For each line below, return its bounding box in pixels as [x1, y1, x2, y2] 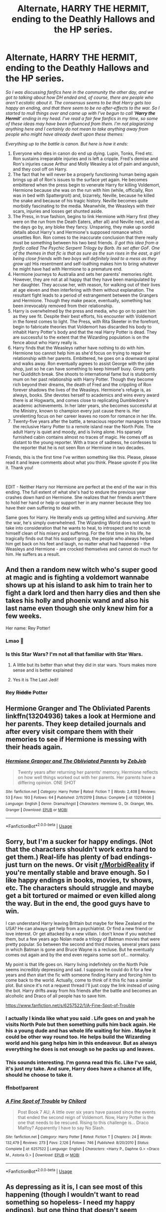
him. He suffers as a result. [5, 551, 61, 557]
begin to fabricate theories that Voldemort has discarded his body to [12, 323, 152, 329]
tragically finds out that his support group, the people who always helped [5, 535, 154, 541]
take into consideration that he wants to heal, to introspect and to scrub [5, 525, 151, 531]
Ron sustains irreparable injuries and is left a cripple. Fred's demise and [12, 155, 158, 161]
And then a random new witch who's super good [5, 566, 158, 574]
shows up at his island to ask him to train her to [5, 581, 153, 589]
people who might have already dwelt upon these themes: [5, 131, 124, 137]
